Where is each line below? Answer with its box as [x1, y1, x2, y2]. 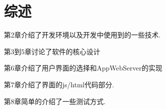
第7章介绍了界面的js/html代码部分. [4, 79, 114, 89]
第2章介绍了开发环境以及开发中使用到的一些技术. [4, 30, 161, 40]
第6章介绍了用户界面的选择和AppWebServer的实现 [4, 63, 163, 73]
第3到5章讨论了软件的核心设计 [4, 46, 100, 56]
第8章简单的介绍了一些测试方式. [4, 96, 106, 106]
